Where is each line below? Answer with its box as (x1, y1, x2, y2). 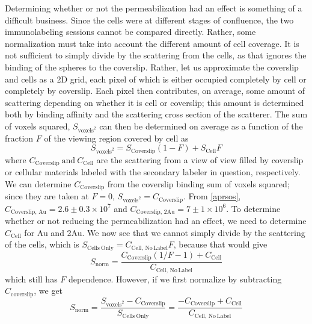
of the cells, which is (5, 238, 79, 251)
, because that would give (173, 238, 268, 251)
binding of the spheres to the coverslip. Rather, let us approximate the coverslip (5, 60, 299, 73)
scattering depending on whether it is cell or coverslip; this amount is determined (5, 96, 304, 108)
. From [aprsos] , (183, 190, 241, 202)
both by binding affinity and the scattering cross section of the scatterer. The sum (5, 108, 308, 120)
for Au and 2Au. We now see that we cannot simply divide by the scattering (24, 226, 305, 238)
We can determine (5, 177, 72, 190)
